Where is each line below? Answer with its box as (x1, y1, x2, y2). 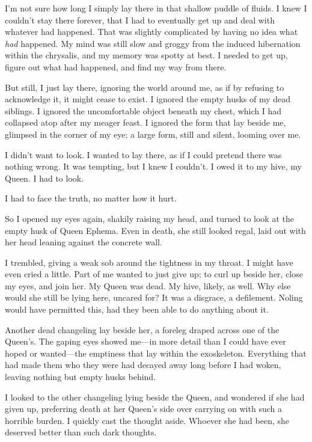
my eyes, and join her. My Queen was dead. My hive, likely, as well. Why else (5, 279, 291, 292)
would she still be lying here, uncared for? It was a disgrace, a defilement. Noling (5, 291, 303, 304)
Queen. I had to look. (5, 171, 84, 184)
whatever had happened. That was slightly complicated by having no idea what (5, 25, 298, 38)
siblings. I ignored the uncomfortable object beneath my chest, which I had (5, 104, 281, 117)
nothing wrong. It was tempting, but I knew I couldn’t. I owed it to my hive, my (5, 160, 302, 173)
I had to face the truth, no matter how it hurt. (5, 192, 177, 204)
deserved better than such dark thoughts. (5, 426, 157, 438)
